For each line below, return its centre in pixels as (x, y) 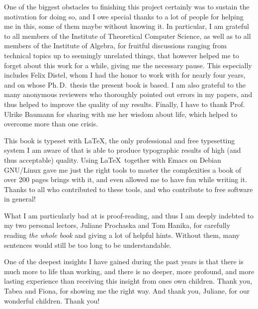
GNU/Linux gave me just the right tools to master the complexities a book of (123, 169)
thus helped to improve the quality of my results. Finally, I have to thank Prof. (125, 104)
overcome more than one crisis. (51, 124)
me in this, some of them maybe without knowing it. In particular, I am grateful (127, 26)
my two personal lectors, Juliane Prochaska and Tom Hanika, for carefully (117, 225)
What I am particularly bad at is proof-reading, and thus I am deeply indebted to (129, 215)
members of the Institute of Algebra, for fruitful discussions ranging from (115, 46)
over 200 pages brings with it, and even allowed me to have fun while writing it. (126, 179)
